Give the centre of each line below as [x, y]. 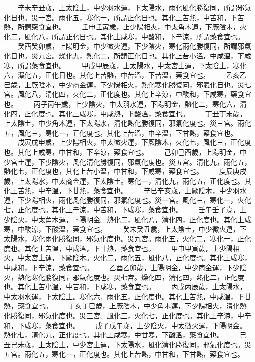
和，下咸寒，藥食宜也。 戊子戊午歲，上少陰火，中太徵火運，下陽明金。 [125, 325]
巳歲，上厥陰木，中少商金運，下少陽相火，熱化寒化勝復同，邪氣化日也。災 [124, 84]
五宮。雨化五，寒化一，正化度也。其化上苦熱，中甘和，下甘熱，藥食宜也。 [124, 354]
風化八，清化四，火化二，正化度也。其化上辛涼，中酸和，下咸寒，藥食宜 [134, 94]
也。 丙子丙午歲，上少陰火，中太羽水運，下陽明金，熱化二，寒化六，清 [125, 103]
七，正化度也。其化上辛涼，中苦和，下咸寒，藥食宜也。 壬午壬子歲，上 [125, 209]
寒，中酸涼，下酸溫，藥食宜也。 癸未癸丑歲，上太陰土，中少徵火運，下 [125, 229]
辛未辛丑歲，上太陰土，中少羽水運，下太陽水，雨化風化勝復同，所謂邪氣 [134, 7]
